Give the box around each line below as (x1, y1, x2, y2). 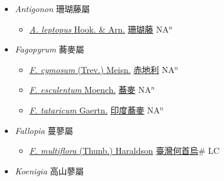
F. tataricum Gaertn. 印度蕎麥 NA (29, 103, 160, 116)
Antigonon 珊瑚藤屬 (15, 2, 90, 14)
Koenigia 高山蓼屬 (15, 164, 84, 177)
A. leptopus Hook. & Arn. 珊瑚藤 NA (29, 22, 169, 35)
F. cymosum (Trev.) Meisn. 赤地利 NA (29, 63, 175, 75)
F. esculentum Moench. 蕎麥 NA (29, 83, 151, 96)
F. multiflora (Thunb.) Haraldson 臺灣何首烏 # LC (29, 144, 220, 157)
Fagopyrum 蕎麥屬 (15, 43, 85, 56)
